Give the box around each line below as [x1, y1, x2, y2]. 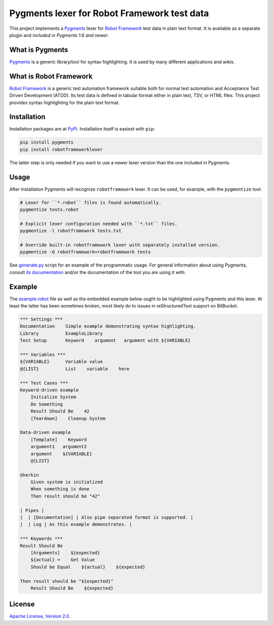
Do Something [30, 401, 63, 407]
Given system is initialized [30, 479, 103, 485]
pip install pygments [20, 140, 74, 145]
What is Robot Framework [9, 72, 93, 80]
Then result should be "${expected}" [20, 578, 114, 584]
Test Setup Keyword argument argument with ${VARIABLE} [20, 338, 191, 343]
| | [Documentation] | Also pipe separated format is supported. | [20, 515, 194, 520]
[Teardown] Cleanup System [30, 415, 106, 421]
